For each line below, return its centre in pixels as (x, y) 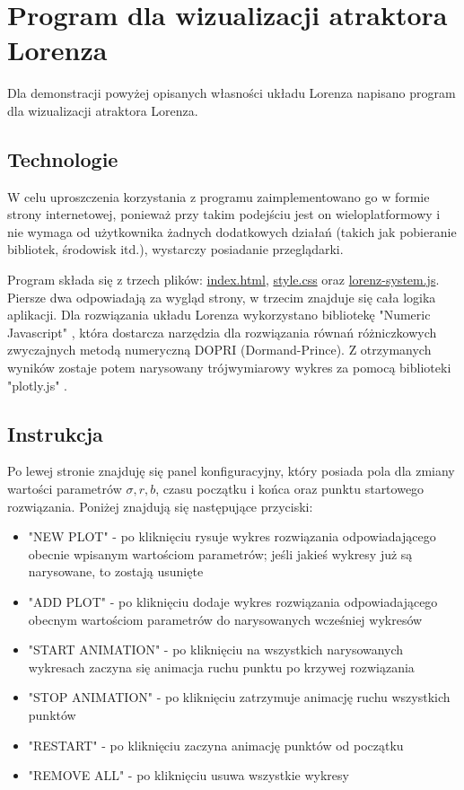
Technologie (63, 158)
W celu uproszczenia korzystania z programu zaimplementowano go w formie (219, 196)
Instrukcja (55, 433)
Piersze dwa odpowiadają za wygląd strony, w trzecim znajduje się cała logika (222, 297)
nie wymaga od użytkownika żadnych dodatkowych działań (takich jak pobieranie (232, 231)
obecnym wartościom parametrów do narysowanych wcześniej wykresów (225, 619)
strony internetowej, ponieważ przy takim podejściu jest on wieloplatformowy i (224, 214)
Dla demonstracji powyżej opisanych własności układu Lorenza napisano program (232, 93)
